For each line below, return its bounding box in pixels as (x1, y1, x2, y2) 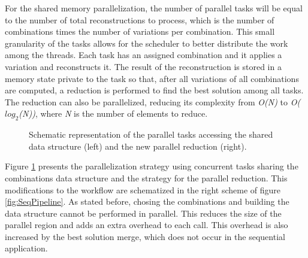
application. (5, 242, 48, 254)
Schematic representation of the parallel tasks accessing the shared (29, 128, 273, 141)
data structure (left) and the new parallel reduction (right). (29, 139, 247, 152)
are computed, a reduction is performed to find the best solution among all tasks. (5, 84, 304, 96)
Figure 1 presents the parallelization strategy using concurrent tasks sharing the (5, 160, 298, 172)
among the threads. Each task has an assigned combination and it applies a (5, 48, 282, 61)
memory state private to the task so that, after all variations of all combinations (5, 72, 299, 84)
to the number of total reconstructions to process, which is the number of (5, 13, 274, 26)
